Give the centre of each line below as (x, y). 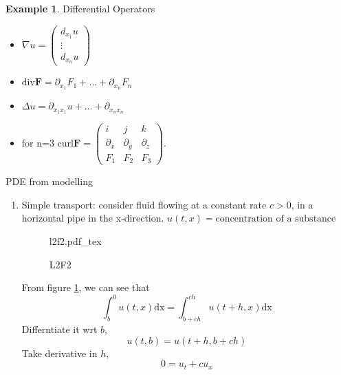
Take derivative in (59, 353)
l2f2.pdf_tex (75, 241)
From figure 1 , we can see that (86, 287)
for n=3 (38, 143)
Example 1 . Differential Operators (80, 8)
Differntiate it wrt (59, 329)
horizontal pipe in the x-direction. (93, 218)
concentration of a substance (276, 219)
